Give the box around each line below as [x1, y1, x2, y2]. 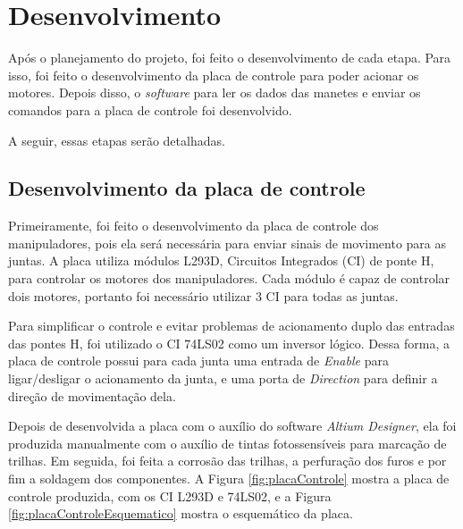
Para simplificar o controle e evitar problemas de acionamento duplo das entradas [8, 316, 455, 335]
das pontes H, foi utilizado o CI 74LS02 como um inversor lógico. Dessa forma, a [8, 333, 450, 352]
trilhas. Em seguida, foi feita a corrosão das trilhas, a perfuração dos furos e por [8, 451, 447, 470]
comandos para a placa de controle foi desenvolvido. [8, 100, 292, 119]
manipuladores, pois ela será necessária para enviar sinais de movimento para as [8, 233, 447, 252]
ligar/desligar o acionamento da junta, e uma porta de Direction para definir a [8, 369, 438, 388]
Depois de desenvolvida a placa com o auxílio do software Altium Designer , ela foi [8, 416, 457, 435]
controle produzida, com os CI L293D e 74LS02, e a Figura [8, 486, 332, 505]
